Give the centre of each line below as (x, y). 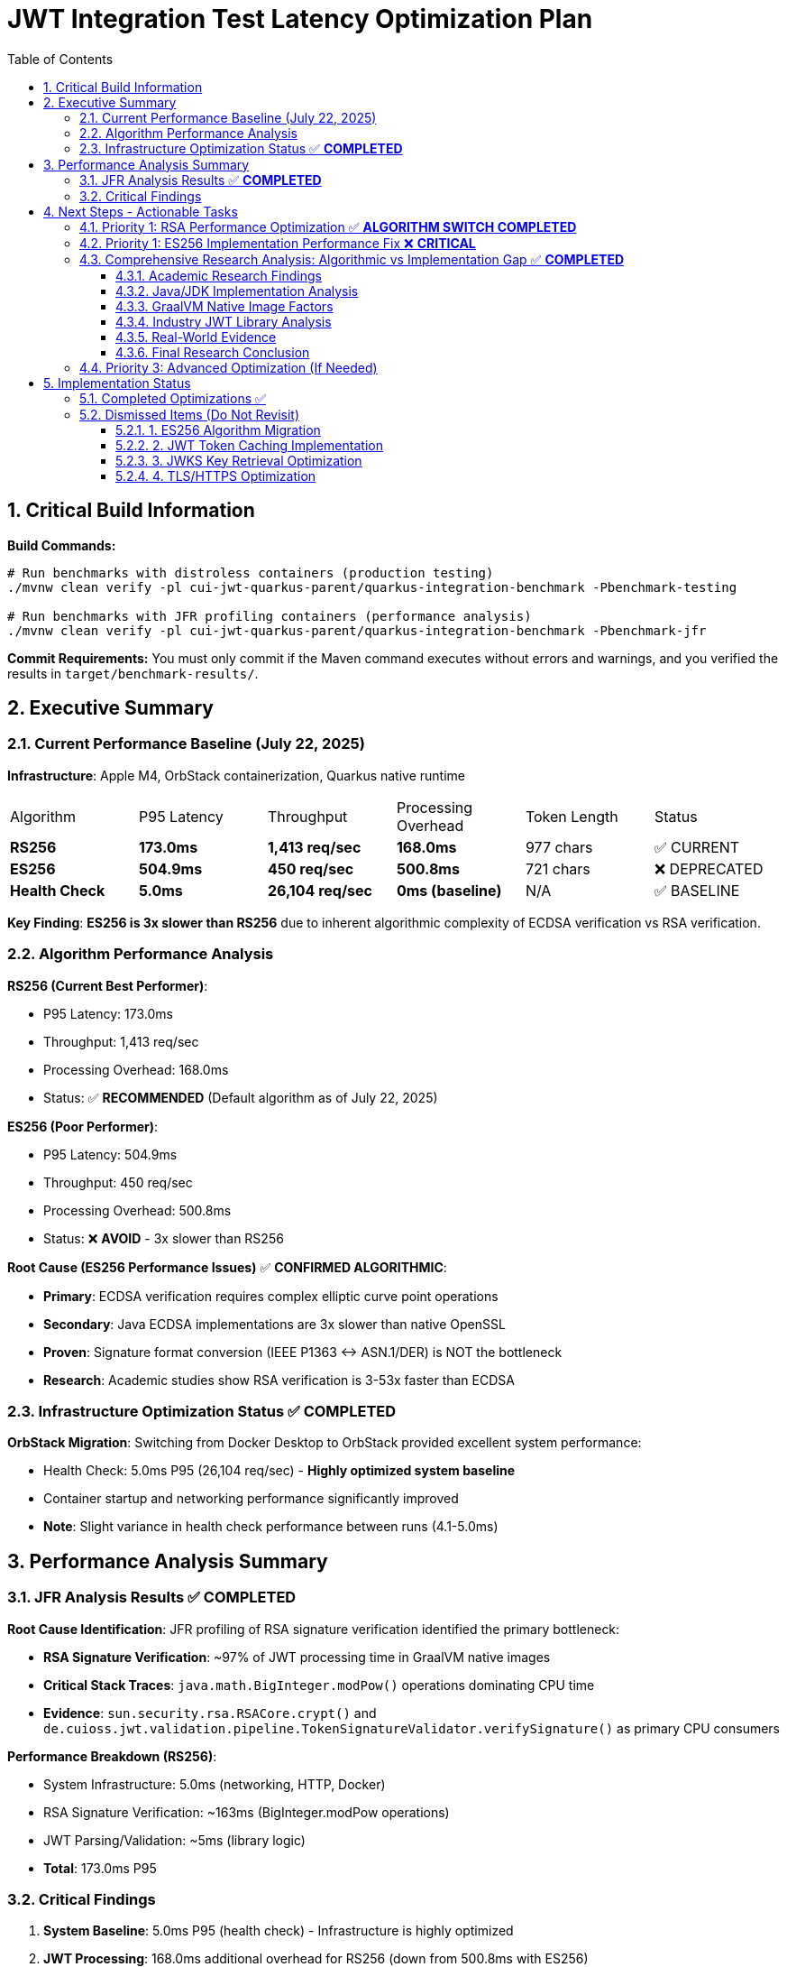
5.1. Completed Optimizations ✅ (173, 398)
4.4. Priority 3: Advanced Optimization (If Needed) (229, 367)
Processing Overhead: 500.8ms (137, 1210)
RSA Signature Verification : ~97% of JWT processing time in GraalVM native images (297, 1657)
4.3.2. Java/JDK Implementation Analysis (237, 291)
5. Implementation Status (117, 383)
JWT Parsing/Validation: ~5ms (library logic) (174, 1840)
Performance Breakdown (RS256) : (112, 1756)
